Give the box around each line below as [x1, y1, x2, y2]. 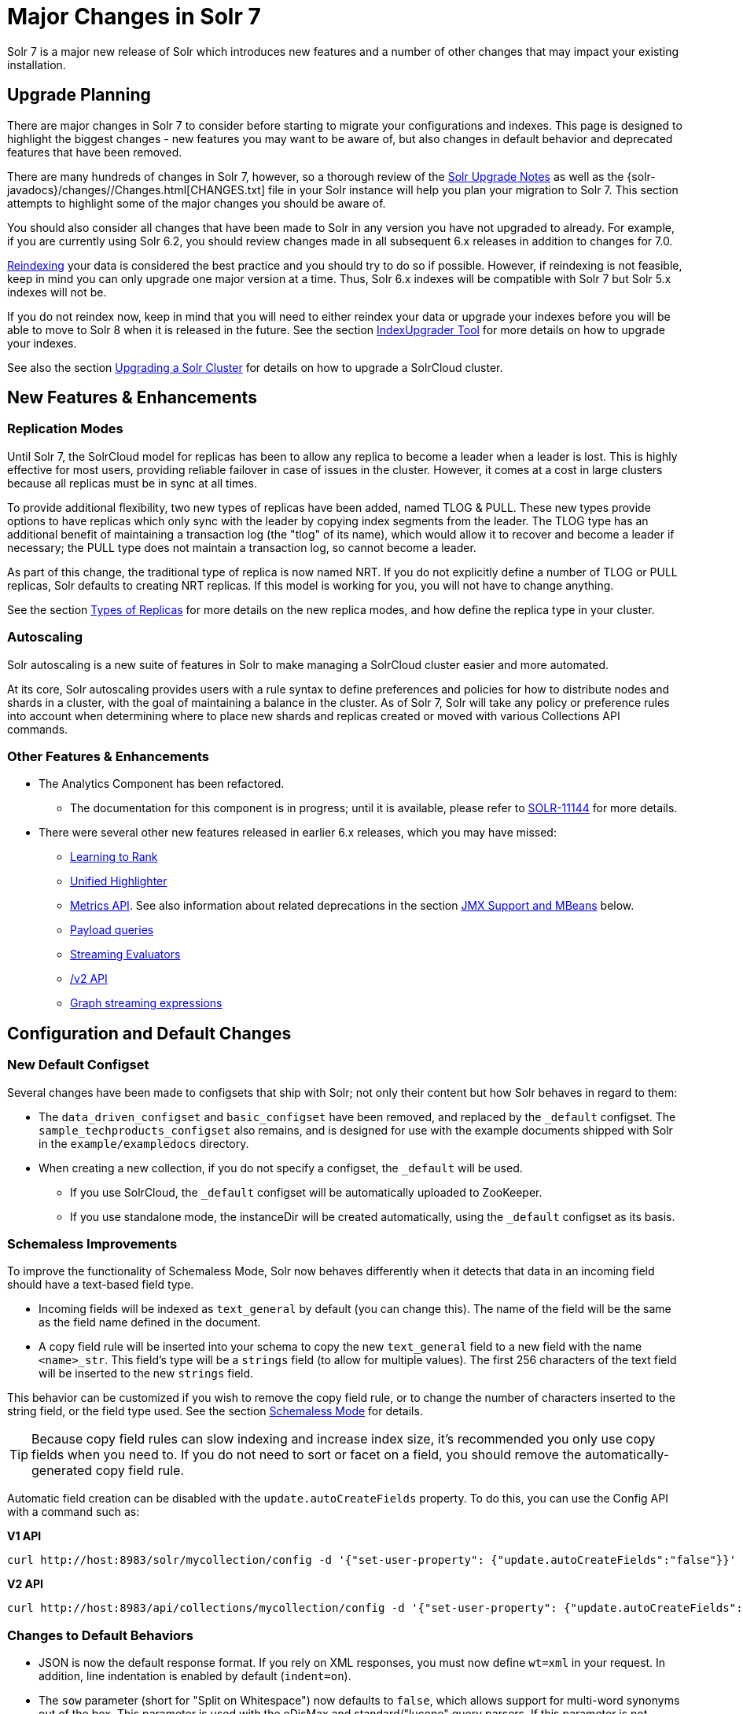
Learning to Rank [70, 850, 158, 864]
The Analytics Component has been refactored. [39, 777, 285, 791]
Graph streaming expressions [70, 996, 223, 1010]
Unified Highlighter [70, 874, 167, 888]
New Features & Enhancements [7, 388, 257, 408]
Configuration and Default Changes [7, 1023, 292, 1043]
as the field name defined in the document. [39, 1315, 261, 1330]
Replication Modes [7, 421, 123, 437]
